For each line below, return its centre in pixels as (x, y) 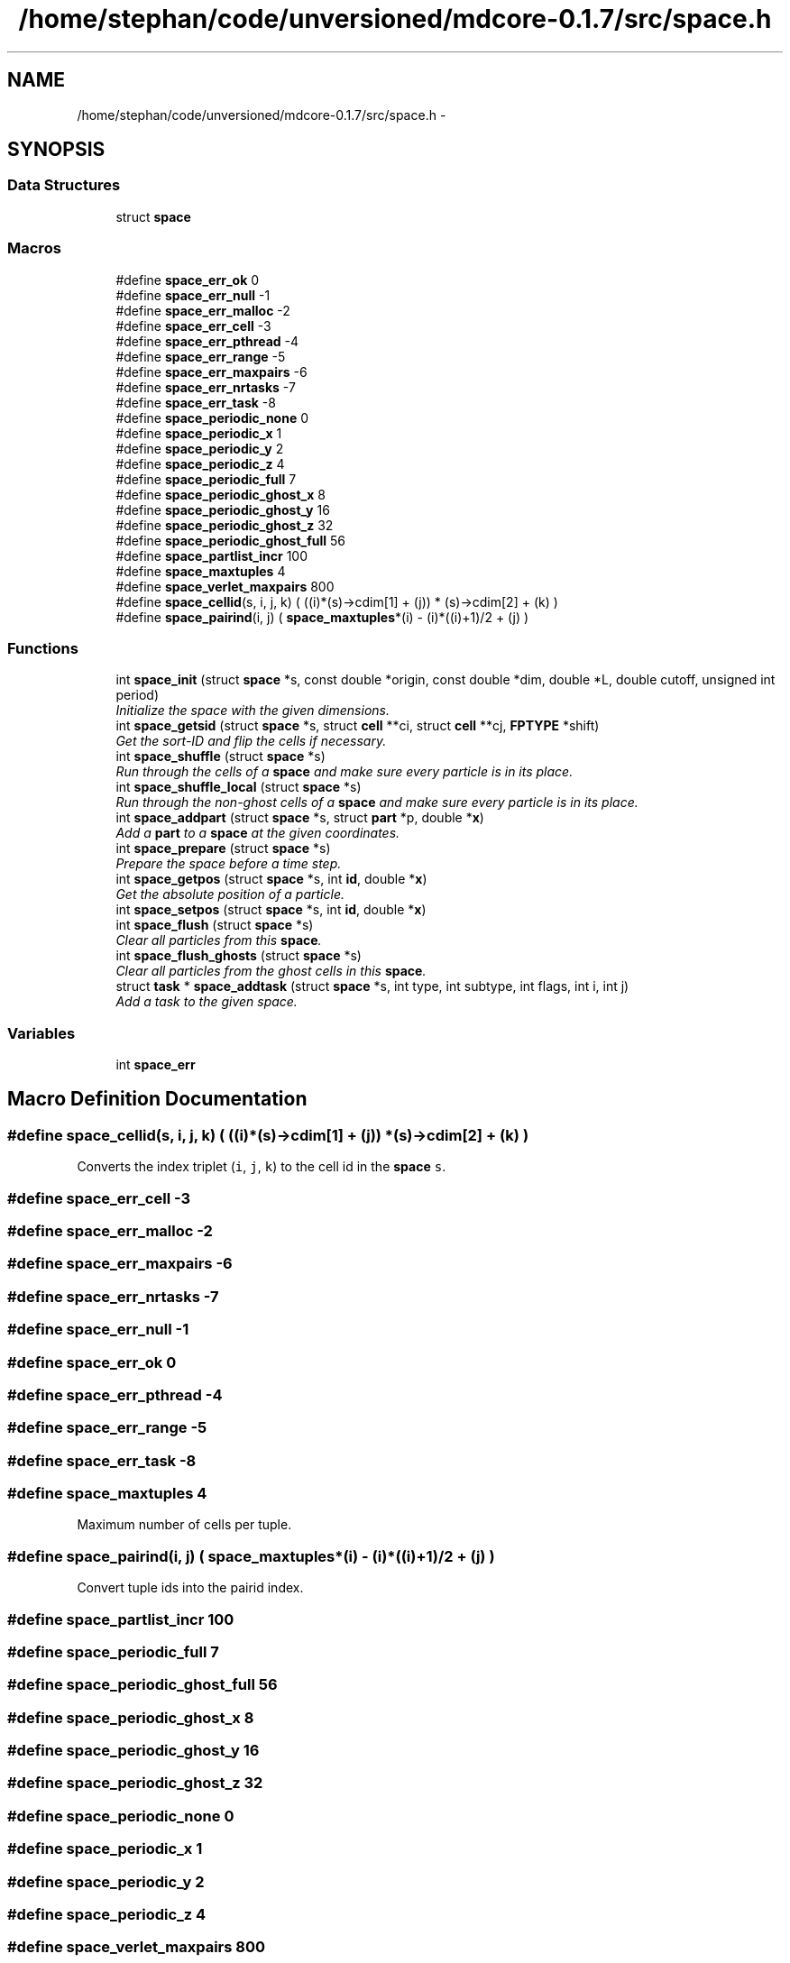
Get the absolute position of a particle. (230, 894)
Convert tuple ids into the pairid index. (190, 1588)
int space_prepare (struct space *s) (223, 848)
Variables (41, 1033)
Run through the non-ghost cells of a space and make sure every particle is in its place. (377, 803)
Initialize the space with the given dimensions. (253, 711)
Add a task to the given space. (207, 1002)
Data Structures (64, 185)
